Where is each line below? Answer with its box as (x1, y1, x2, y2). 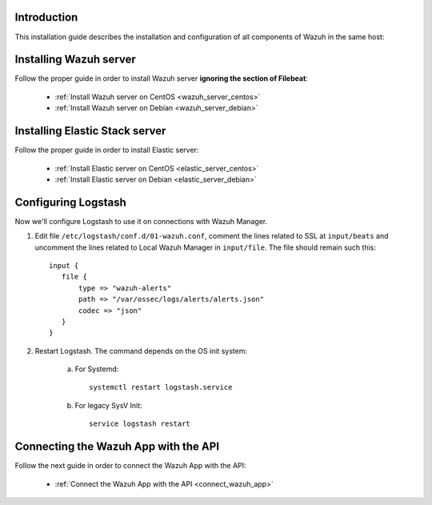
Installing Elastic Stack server (14, 124, 166, 138)
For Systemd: (74, 364, 119, 374)
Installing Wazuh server (14, 53, 136, 66)
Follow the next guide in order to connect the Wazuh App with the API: (14, 461, 247, 471)
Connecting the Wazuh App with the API (14, 440, 220, 454)
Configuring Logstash (14, 195, 127, 209)
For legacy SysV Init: (74, 400, 143, 410)
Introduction (14, 10, 78, 24)
